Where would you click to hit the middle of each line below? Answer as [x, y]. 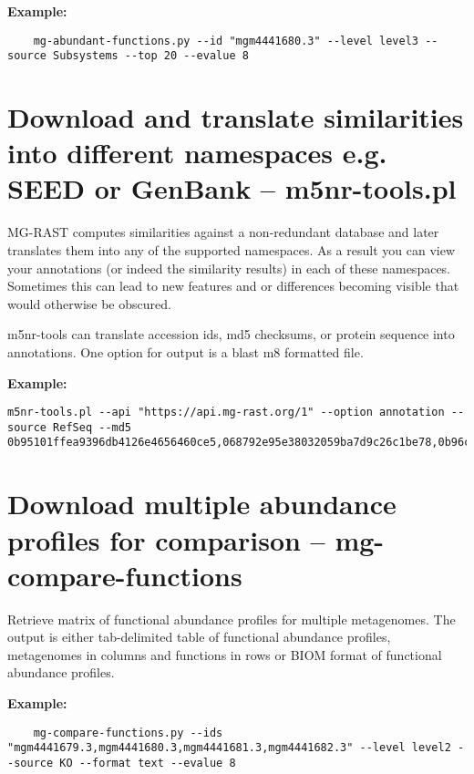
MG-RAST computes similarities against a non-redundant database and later [223, 232]
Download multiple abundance [202, 504]
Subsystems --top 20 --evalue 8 [151, 56]
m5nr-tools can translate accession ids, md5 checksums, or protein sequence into [231, 334]
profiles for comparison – [166, 539]
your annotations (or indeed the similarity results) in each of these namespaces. [229, 268]
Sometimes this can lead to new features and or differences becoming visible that [233, 286]
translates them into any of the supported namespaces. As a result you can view [232, 250]
